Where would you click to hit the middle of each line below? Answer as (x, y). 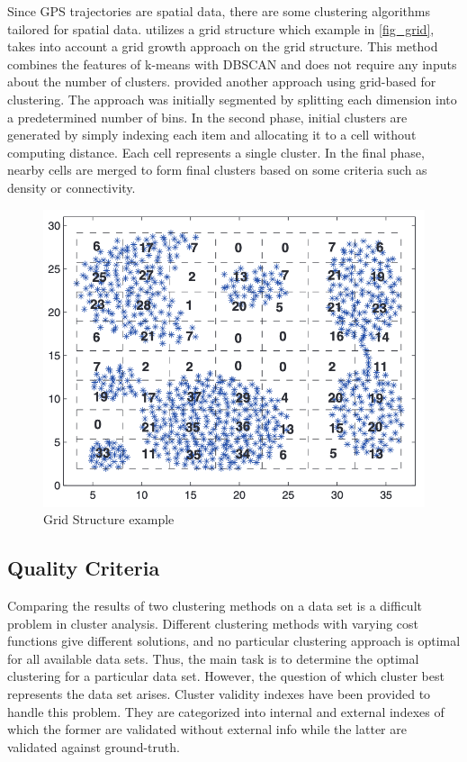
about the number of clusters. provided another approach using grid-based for (222, 82)
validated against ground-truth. (94, 746)
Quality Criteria (84, 568)
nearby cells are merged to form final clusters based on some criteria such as (217, 170)
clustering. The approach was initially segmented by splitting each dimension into (232, 99)
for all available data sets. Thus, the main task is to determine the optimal (213, 658)
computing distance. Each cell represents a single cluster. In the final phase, (216, 152)
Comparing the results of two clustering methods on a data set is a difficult (215, 605)
